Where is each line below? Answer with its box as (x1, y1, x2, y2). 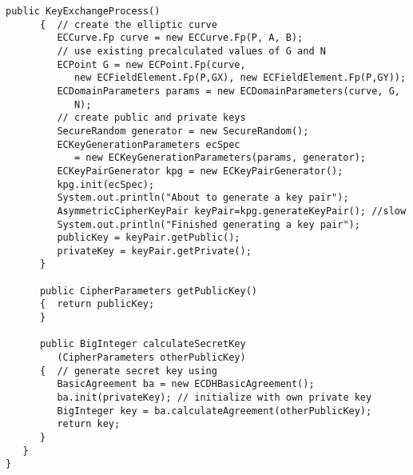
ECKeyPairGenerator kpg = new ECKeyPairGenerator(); (57, 165, 344, 177)
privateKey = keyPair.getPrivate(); (57, 245, 252, 257)
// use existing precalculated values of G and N (57, 45, 326, 57)
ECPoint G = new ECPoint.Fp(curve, (57, 58, 246, 70)
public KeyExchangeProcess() (6, 6, 161, 17)
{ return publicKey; (39, 298, 155, 310)
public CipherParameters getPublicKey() (39, 285, 257, 297)
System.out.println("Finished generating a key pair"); (57, 218, 360, 230)
